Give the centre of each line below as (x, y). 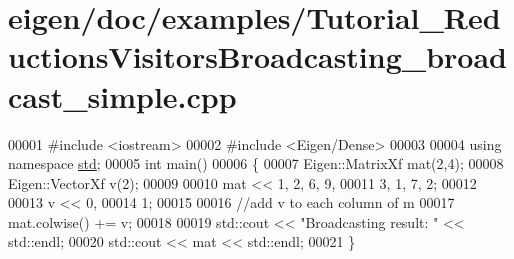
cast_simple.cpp (122, 95)
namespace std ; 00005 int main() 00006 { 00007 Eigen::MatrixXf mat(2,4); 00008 (256, 163)
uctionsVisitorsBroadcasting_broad (257, 56)
